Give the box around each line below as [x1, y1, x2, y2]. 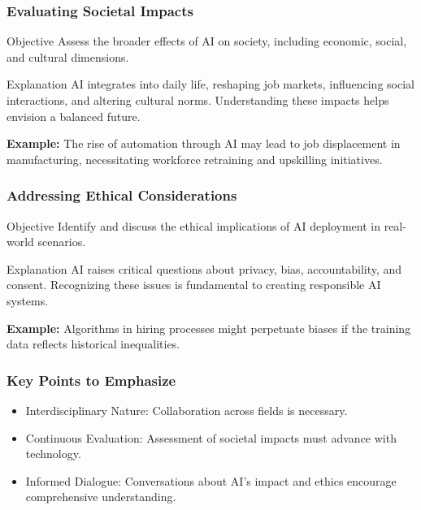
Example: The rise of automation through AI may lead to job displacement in [7, 135, 401, 152]
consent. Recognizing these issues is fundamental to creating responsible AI [7, 276, 381, 293]
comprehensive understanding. [25, 488, 176, 505]
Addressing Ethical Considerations [7, 185, 237, 205]
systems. [7, 292, 49, 309]
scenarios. [37, 233, 86, 250]
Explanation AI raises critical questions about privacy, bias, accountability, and [7, 260, 402, 277]
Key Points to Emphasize [7, 370, 176, 390]
